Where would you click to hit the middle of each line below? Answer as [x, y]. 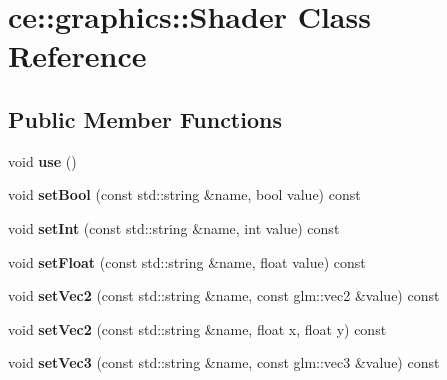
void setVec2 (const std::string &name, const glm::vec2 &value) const [224, 295]
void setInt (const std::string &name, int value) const [174, 227]
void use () [42, 160]
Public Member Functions [145, 118]
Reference [77, 55]
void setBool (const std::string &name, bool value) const [184, 194]
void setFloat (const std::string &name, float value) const [187, 261]
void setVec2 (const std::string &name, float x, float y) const [197, 328]
